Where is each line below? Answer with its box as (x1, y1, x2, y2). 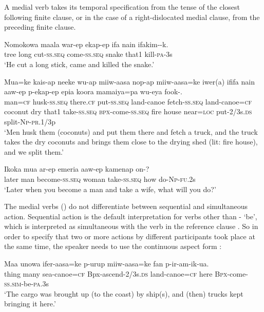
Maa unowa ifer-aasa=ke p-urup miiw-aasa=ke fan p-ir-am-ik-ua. (4, 258, 209, 269)
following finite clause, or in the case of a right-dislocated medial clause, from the (4, 11, 260, 22)
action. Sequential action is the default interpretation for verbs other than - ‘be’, (4, 211, 257, 221)
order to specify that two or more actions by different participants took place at (4, 231, 255, 241)
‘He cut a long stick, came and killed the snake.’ (4, 58, 155, 69)
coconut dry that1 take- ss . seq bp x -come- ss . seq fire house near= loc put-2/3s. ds (4, 106, 252, 117)
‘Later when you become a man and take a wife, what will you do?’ (4, 183, 216, 194)
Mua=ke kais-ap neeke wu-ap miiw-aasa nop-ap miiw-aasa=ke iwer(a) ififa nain (4, 76, 255, 87)
